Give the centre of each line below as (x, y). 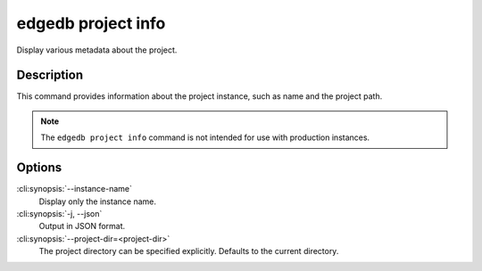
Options (39, 168)
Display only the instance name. (97, 201)
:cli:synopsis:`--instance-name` (75, 189)
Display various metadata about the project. (97, 50)
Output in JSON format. (82, 226)
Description (50, 75)
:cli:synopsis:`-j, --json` (59, 213)
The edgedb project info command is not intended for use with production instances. (205, 137)
